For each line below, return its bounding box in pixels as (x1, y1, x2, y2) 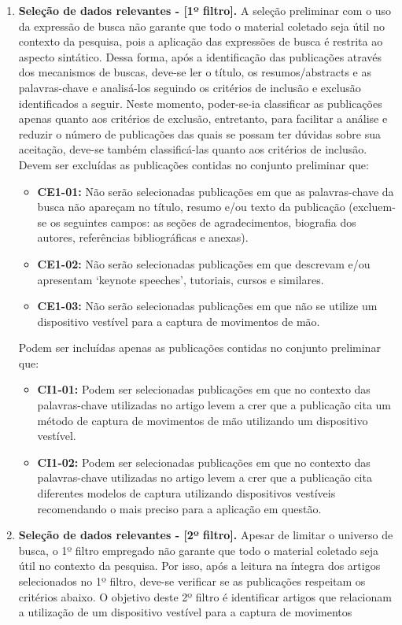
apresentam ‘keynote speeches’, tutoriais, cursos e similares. (37, 271, 324, 287)
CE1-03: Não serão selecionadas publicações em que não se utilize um (37, 298, 378, 314)
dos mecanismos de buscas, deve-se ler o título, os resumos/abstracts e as (18, 64, 371, 80)
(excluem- (349, 198, 396, 215)
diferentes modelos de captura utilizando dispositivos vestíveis (37, 485, 336, 501)
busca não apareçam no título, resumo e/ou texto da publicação (37, 198, 345, 215)
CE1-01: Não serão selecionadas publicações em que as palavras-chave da (37, 183, 394, 199)
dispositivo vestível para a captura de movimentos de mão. (37, 312, 320, 329)
